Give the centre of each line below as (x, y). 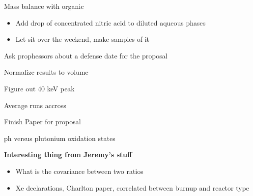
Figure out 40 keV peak (39, 88)
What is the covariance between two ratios (79, 171)
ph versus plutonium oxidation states (60, 138)
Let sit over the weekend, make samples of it (83, 39)
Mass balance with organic (44, 6)
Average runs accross (35, 105)
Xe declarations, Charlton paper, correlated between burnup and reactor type (132, 187)
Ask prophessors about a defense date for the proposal (86, 55)
